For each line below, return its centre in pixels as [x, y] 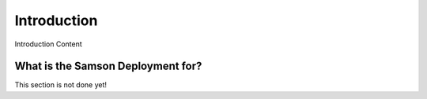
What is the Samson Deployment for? [108, 66]
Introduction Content [48, 44]
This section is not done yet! [60, 85]
